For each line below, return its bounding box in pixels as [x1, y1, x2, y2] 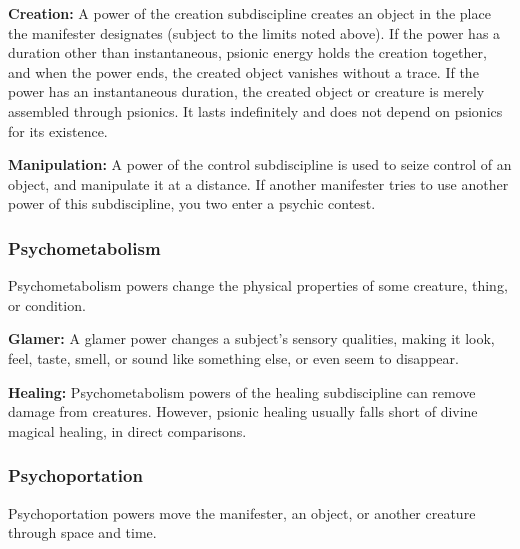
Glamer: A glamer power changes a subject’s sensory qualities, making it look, [8, 328, 495, 349]
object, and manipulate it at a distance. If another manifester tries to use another [8, 173, 509, 194]
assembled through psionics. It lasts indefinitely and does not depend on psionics [8, 100, 503, 121]
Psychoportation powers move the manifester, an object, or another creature [8, 502, 476, 523]
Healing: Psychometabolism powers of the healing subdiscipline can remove [8, 381, 476, 402]
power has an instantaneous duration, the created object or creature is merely [8, 81, 485, 102]
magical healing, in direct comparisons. [8, 420, 247, 441]
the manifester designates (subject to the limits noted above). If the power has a [8, 22, 501, 43]
